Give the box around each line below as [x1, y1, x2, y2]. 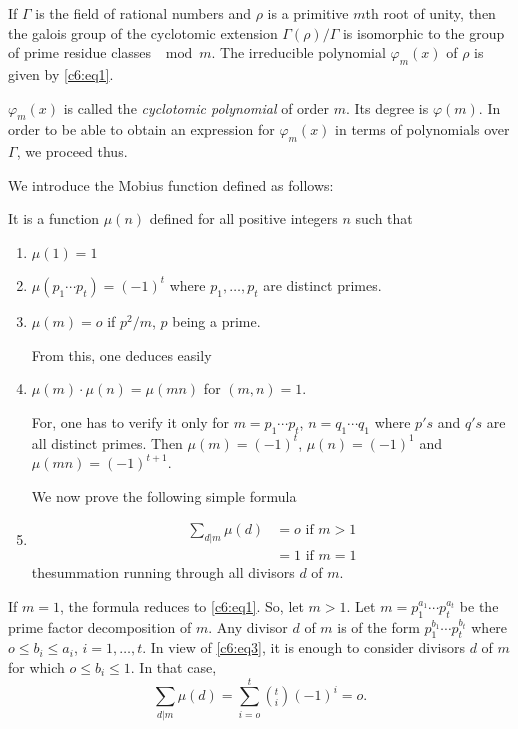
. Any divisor [208, 616, 288, 637]
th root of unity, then [365, 3, 496, 23]
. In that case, [130, 656, 217, 677]
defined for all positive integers [149, 208, 338, 229]
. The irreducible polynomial [211, 42, 386, 63]
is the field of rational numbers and [35, 3, 251, 23]
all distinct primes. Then [31, 432, 183, 453]
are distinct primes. [263, 274, 382, 295]
